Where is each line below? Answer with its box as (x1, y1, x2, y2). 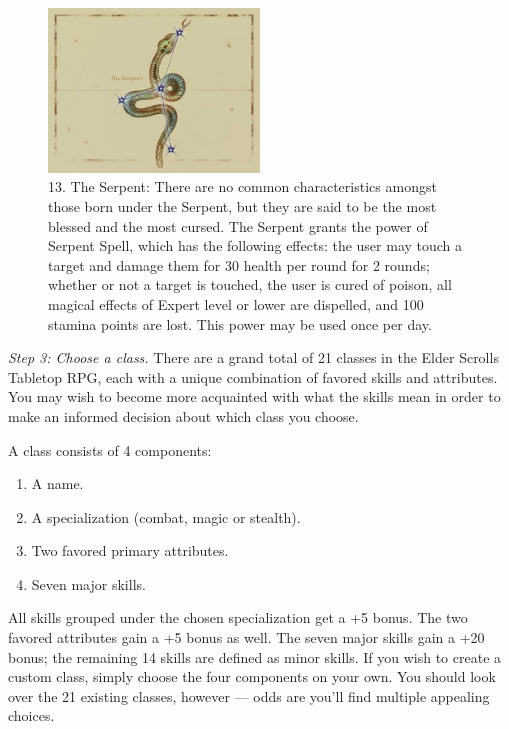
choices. (8, 705, 55, 726)
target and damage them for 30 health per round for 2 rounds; (48, 254, 430, 275)
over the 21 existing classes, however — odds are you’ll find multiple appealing (8, 685, 490, 706)
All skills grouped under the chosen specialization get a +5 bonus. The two (8, 607, 468, 628)
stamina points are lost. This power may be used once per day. (48, 313, 432, 334)
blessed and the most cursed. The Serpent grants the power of (48, 215, 428, 236)
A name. (31, 473, 84, 494)
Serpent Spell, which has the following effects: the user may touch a (48, 235, 463, 256)
